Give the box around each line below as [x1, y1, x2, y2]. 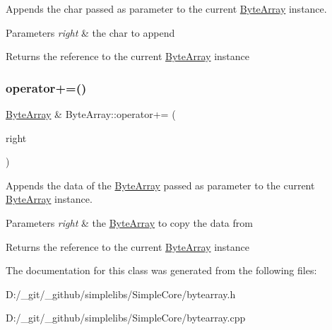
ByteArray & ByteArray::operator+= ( [6, 107, 176, 121]
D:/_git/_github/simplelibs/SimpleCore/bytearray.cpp [6, 310, 246, 325]
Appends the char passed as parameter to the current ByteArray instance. [6, 1, 327, 16]
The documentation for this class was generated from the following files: [6, 263, 317, 278]
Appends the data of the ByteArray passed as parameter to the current [6, 177, 315, 192]
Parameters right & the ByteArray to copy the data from [6, 215, 253, 230]
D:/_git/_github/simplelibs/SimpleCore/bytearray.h [6, 286, 236, 301]
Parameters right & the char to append [6, 25, 175, 40]
